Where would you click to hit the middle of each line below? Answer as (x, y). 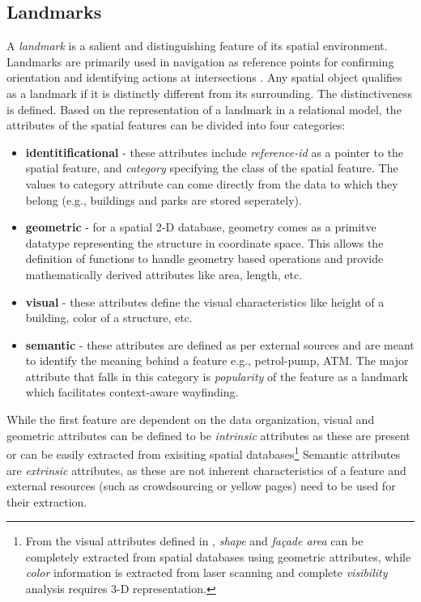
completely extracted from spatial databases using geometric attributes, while (218, 556)
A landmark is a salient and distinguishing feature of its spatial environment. (197, 46)
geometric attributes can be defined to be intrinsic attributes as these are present (208, 435)
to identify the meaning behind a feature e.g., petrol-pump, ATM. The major (217, 360)
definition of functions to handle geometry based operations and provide (204, 259)
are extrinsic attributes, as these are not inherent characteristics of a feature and (206, 470)
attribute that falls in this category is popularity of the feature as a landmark (217, 376)
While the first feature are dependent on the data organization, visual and (191, 420)
